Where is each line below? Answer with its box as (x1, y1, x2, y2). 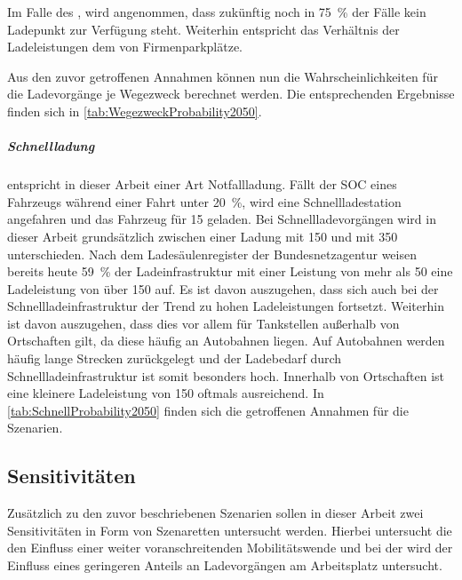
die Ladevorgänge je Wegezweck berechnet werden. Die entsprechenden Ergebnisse (7, 84, 455, 103)
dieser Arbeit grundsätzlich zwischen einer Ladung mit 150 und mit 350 (7, 226, 398, 245)
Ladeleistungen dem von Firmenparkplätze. (7, 37, 243, 56)
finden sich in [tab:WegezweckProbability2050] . (7, 101, 262, 120)
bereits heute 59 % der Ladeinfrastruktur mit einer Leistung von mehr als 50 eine (7, 262, 453, 281)
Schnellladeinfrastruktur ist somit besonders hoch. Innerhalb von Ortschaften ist (7, 366, 444, 385)
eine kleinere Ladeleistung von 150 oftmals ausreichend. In (7, 384, 324, 402)
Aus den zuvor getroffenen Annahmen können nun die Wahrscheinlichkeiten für (7, 67, 438, 85)
